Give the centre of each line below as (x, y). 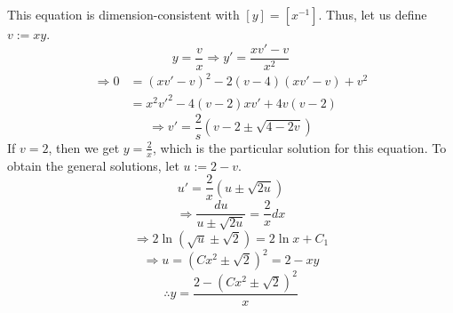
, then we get (84, 147)
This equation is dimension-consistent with (123, 14)
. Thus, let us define (373, 14)
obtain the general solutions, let (93, 165)
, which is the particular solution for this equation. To (299, 147)
